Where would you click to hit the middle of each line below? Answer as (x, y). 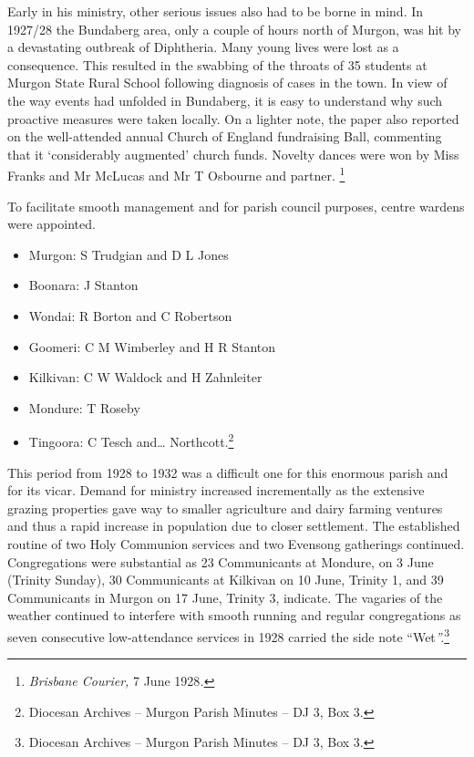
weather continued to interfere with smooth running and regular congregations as (234, 615)
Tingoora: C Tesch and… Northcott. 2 (131, 440)
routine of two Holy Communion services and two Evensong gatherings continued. (236, 543)
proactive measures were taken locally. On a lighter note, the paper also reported (233, 118)
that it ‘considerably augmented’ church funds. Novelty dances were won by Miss (233, 154)
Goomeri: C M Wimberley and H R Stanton (152, 346)
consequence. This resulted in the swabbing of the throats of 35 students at (217, 64)
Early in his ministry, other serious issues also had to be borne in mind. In (216, 11)
